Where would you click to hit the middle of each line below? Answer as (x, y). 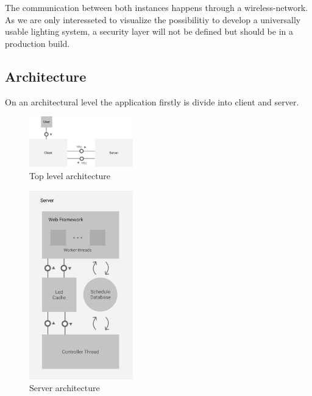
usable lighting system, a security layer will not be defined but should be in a (149, 31)
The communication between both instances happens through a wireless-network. (157, 7)
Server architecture (65, 388)
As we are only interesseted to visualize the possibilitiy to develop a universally (153, 19)
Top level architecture (70, 176)
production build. (37, 43)
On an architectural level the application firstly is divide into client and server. (152, 101)
